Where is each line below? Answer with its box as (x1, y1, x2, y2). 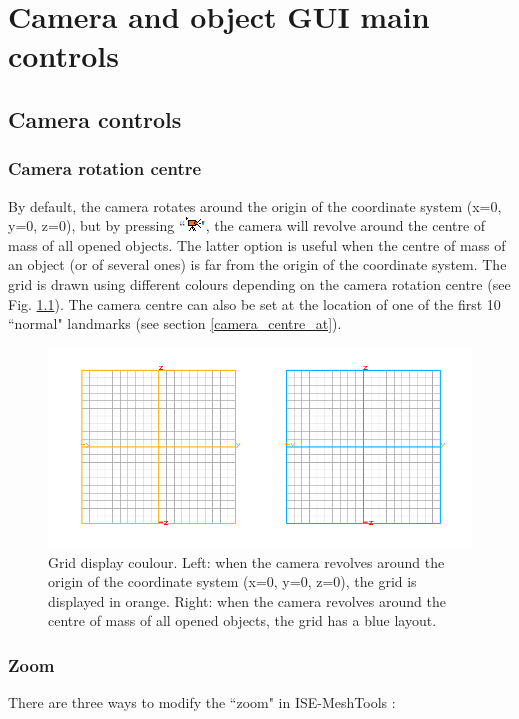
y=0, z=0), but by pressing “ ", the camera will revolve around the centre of (8, 215, 486, 236)
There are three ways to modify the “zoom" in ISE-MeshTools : (8, 692, 396, 713)
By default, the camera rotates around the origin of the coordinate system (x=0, (8, 195, 502, 216)
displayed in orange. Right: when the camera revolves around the (48, 590, 446, 611)
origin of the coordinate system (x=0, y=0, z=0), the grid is (48, 571, 417, 592)
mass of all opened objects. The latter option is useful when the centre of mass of (8, 234, 506, 255)
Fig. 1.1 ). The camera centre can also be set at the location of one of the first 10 (8, 293, 501, 314)
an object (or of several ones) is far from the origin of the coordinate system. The (8, 254, 507, 275)
